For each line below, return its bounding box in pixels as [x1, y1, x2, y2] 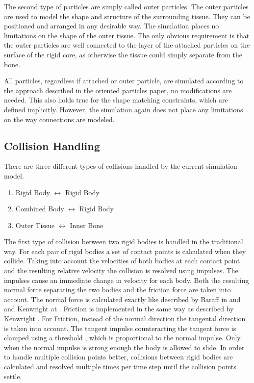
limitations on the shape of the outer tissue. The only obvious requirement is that [4, 30, 250, 40]
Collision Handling [4, 138, 100, 153]
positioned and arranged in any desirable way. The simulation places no [4, 21, 219, 31]
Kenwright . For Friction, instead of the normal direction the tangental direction [4, 313, 246, 324]
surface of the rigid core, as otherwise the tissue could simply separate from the [4, 49, 243, 59]
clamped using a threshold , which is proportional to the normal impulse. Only [4, 332, 241, 343]
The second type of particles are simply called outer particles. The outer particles [4, 1, 249, 11]
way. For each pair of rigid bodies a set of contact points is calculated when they [4, 246, 246, 256]
